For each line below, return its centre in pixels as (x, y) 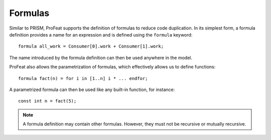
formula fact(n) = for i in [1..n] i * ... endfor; (83, 78)
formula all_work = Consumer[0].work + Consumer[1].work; (91, 46)
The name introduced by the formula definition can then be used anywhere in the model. (101, 57)
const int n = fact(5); (47, 101)
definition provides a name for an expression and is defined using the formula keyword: (101, 34)
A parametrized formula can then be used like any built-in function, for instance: (92, 89)
